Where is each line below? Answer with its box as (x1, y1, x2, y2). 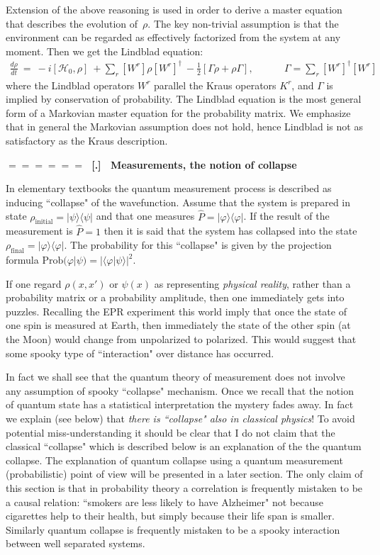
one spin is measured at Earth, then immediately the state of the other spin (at (6, 318, 351, 332)
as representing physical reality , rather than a (154, 276, 351, 291)
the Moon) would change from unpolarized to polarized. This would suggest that (6, 332, 357, 347)
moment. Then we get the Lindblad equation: (6, 43, 203, 58)
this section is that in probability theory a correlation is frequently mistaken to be (6, 480, 363, 495)
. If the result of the (243, 208, 330, 223)
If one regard (6, 276, 62, 291)
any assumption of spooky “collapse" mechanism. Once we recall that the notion (6, 383, 354, 398)
